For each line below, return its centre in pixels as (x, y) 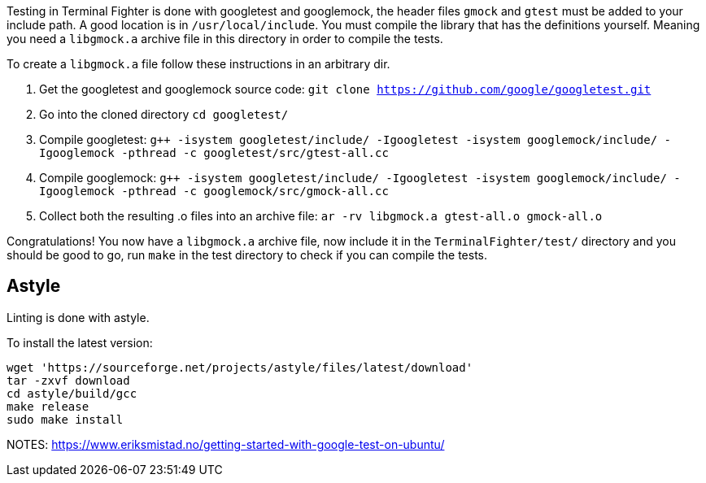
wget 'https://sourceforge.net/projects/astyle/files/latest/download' (240, 367)
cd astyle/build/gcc (72, 393)
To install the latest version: (80, 342)
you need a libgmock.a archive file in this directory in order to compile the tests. (225, 39)
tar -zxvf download (68, 380)
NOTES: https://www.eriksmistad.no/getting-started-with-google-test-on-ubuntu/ (226, 444)
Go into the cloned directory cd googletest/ (164, 114)
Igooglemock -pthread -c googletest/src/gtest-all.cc (214, 153)
